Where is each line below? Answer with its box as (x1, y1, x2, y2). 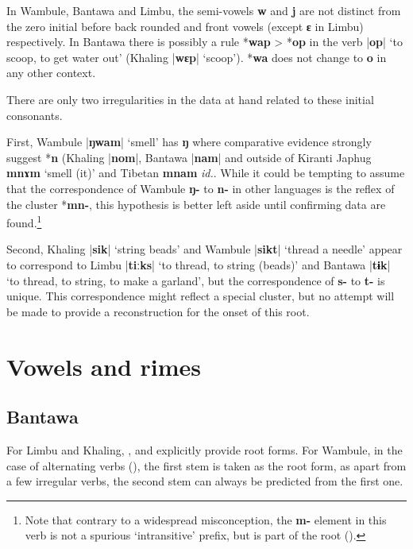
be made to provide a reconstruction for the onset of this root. (6, 303, 310, 319)
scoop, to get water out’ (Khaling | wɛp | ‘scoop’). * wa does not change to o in (6, 48, 387, 65)
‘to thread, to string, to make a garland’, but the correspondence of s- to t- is (6, 272, 385, 288)
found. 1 (6, 212, 42, 230)
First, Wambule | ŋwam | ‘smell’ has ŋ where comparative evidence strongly (6, 133, 372, 150)
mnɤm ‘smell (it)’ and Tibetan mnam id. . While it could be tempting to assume (6, 164, 405, 181)
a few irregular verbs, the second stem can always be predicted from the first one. (6, 473, 403, 489)
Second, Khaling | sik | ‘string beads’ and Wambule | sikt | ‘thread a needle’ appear (6, 241, 403, 257)
